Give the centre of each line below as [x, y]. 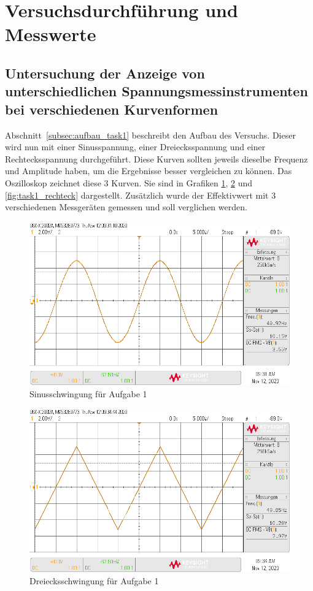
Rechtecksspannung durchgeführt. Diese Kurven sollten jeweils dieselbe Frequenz [156, 158]
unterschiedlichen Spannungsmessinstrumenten [156, 91]
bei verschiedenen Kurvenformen [112, 109]
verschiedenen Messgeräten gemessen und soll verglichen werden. [126, 207]
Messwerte [51, 34]
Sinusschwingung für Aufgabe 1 [88, 393]
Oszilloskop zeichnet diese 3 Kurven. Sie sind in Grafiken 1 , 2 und [129, 182]
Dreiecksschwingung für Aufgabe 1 [94, 580]
